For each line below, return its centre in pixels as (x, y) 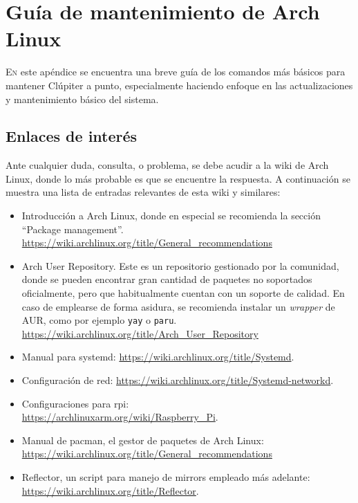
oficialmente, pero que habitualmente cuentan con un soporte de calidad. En (183, 293)
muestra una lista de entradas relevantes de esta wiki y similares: (143, 192)
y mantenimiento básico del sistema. (82, 99)
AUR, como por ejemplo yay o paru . (99, 320)
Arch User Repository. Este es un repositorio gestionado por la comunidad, (180, 265)
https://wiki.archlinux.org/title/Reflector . (110, 490)
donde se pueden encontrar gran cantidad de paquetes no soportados (167, 279)
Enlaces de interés (72, 136)
